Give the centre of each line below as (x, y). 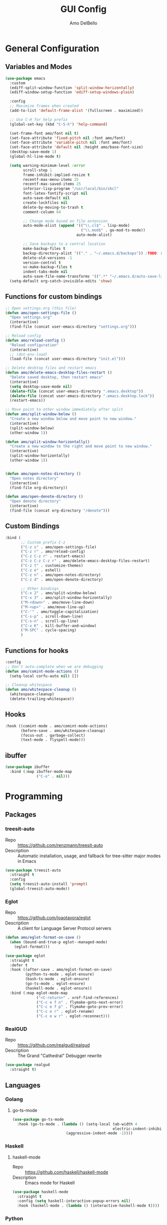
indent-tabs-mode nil (45, 272)
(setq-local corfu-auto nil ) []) (44, 676)
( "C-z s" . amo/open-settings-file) (59, 547)
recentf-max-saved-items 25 (52, 184)
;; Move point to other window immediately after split (64, 410)
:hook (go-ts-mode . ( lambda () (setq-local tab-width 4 (77, 1124)
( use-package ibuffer (28, 767)
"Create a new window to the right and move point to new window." (81, 446)
